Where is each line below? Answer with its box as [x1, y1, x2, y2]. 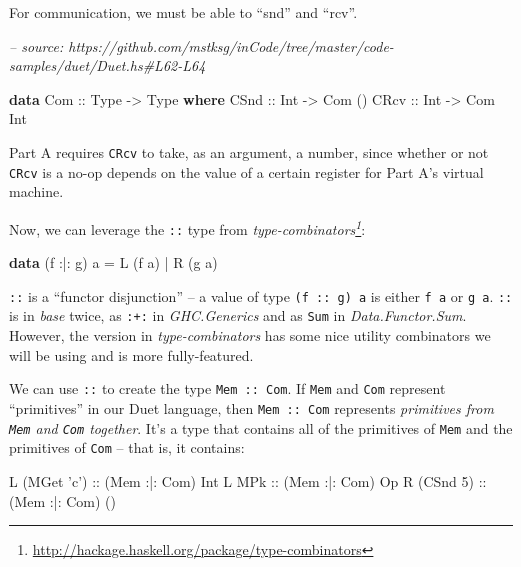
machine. [9, 181, 64, 202]
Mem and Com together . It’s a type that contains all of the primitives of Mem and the [9, 417, 513, 438]
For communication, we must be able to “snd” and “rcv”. [9, 2, 358, 22]
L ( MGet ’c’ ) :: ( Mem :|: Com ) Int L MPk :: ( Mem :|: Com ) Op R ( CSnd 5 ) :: [9, 470, 487, 491]
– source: [9, 35, 64, 56]
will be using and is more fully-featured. [9, 344, 254, 365]
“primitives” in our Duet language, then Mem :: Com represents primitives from [9, 397, 494, 418]
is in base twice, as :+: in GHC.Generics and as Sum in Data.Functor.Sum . [9, 305, 467, 326]
